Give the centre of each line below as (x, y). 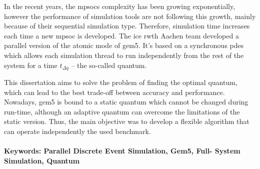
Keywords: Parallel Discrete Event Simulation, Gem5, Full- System (122, 151)
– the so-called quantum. (109, 65)
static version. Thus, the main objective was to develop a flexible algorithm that (127, 121)
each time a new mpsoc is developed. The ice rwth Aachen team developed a (121, 35)
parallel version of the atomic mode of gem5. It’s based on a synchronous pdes (124, 45)
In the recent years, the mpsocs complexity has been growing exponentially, (120, 6)
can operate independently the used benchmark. (77, 131)
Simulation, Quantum (42, 160)
